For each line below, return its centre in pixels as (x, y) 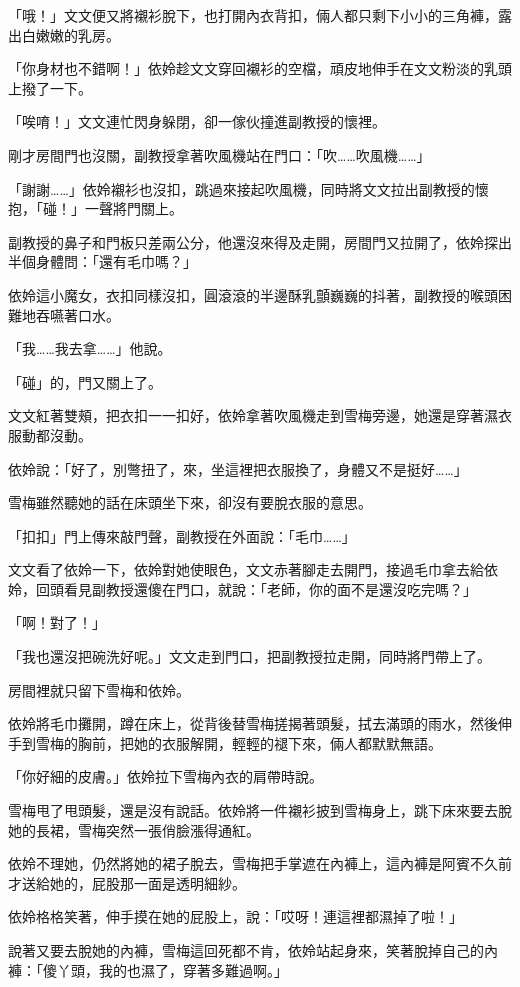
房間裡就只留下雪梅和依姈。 (99, 689)
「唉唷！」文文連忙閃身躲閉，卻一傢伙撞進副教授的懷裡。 (197, 121)
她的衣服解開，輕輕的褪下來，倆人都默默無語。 (287, 742)
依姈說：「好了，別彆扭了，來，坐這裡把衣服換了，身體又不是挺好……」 (238, 468)
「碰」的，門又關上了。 (85, 381)
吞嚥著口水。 (77, 314)
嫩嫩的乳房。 (77, 34)
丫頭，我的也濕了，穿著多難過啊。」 (172, 969)
